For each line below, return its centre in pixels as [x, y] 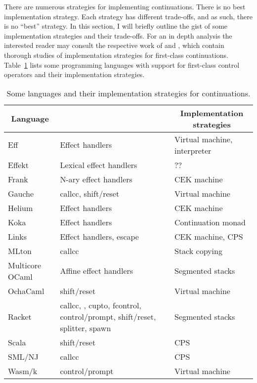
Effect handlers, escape [99, 236]
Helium [21, 208]
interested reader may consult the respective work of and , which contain [114, 45]
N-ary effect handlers [96, 179]
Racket [20, 316]
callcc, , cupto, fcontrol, [101, 305]
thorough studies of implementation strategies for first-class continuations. [116, 55]
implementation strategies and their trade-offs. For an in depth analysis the [118, 35]
